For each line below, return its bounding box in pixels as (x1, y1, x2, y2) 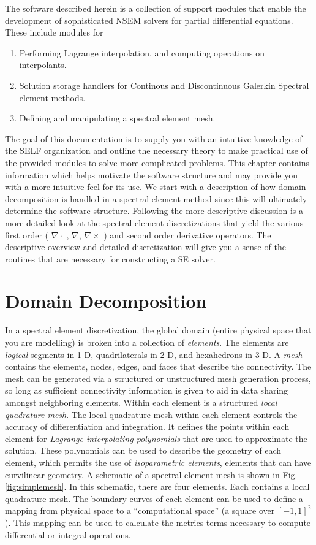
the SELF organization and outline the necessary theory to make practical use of (5, 144, 308, 157)
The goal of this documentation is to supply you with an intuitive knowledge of (5, 132, 303, 145)
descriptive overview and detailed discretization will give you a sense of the (5, 240, 286, 253)
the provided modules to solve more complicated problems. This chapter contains (5, 156, 310, 169)
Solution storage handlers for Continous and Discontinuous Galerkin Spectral (19, 78, 309, 91)
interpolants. (19, 58, 67, 71)
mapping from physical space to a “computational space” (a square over (5, 504, 275, 517)
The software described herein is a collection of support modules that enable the (5, 2, 306, 14)
